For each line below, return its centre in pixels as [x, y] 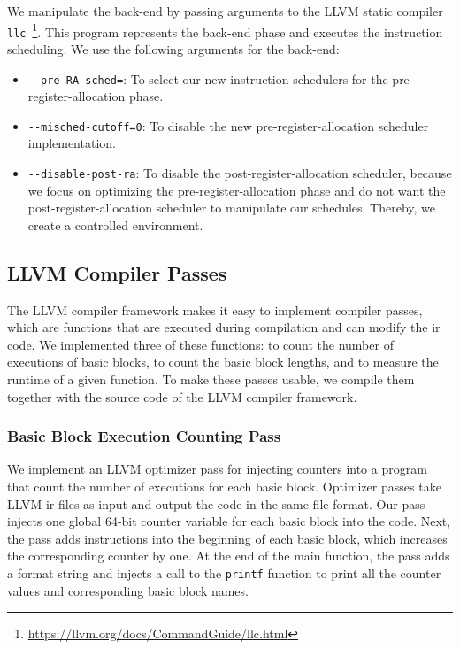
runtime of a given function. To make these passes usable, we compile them [211, 379]
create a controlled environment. [115, 224]
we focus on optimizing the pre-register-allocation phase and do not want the [237, 190]
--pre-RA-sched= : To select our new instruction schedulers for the [208, 78]
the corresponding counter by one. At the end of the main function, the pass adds [229, 556]
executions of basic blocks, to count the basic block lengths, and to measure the [223, 362]
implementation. [72, 143]
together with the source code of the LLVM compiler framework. [182, 396]
